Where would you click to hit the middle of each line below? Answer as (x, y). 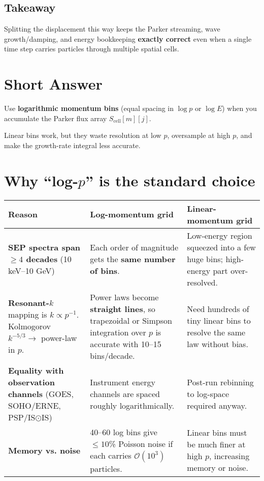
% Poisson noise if (141, 443)
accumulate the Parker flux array (56, 118)
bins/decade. (112, 355)
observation (32, 382)
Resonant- (29, 303)
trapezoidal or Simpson (131, 320)
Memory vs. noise (44, 450)
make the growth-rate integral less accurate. (72, 145)
